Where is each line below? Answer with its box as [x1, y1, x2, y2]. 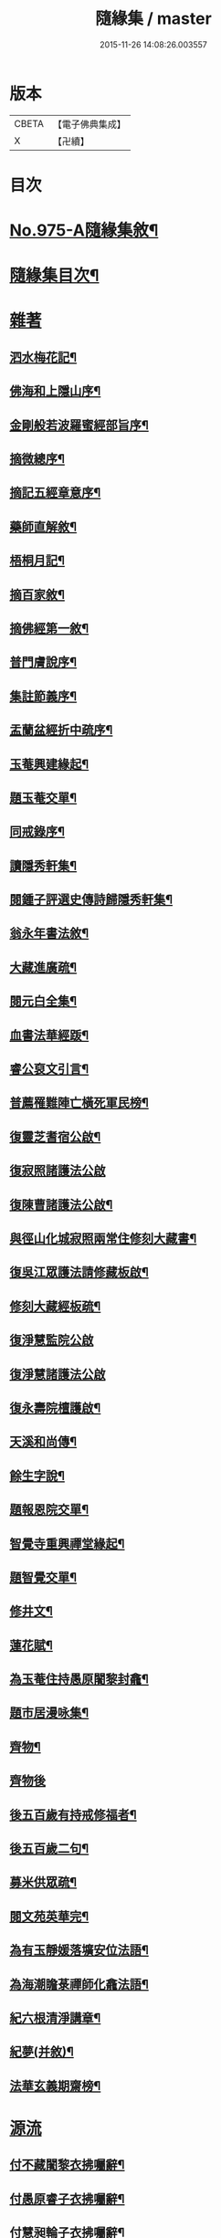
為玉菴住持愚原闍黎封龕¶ [9, 1672, 149, 1687]
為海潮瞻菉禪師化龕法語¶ [9, 1976, 149, 1991]
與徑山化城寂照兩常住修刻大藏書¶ [9, 1230, 197, 1246]
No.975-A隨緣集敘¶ [9, 220, 159, 241]
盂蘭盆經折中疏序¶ [9, 722, 113, 738]
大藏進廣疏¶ [9, 960, 78, 975]
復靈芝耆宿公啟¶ [9, 1129, 101, 1144]
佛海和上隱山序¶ [9, 384, 101, 399]
